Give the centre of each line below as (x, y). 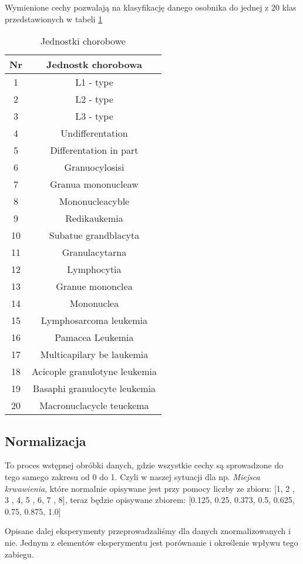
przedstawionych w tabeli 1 (54, 18)
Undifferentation (94, 133)
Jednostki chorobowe (83, 41)
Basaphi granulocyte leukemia (94, 389)
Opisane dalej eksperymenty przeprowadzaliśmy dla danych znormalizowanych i (148, 531)
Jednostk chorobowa (94, 65)
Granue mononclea (94, 286)
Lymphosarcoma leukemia (94, 320)
